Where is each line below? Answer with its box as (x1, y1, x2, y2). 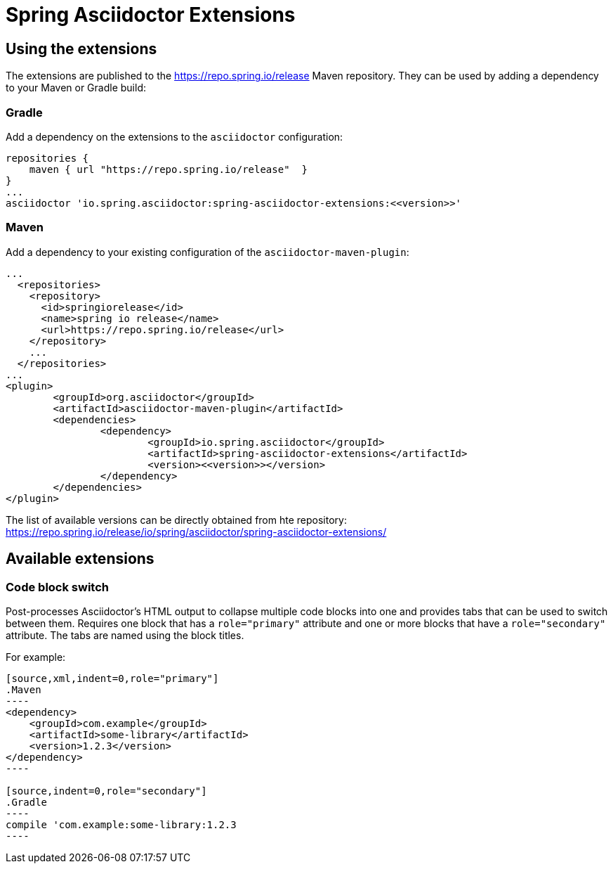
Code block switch (6, 579, 109, 594)
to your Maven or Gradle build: (6, 82, 146, 94)
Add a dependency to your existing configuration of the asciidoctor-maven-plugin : (6, 245, 409, 258)
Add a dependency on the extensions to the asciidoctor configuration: (6, 130, 343, 143)
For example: (6, 650, 66, 663)
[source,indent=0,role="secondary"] (6, 785, 207, 797)
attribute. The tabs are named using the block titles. (6, 629, 244, 641)
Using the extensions (6, 39, 157, 58)
